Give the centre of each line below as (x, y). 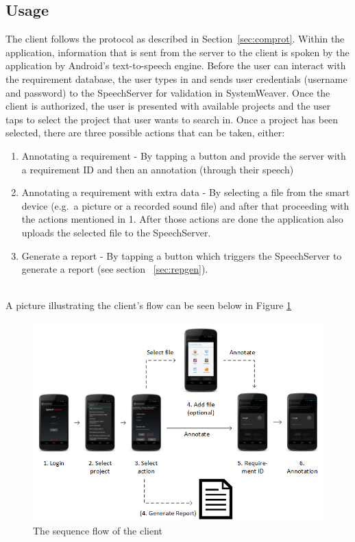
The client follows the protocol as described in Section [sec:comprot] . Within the (175, 39)
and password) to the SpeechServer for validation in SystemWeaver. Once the (168, 92)
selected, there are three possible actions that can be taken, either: (145, 133)
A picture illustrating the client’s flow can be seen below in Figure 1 (149, 305)
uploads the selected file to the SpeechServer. (116, 232)
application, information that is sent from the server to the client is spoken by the (177, 52)
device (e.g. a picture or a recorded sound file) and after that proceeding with (185, 205)
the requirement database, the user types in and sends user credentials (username (176, 78)
